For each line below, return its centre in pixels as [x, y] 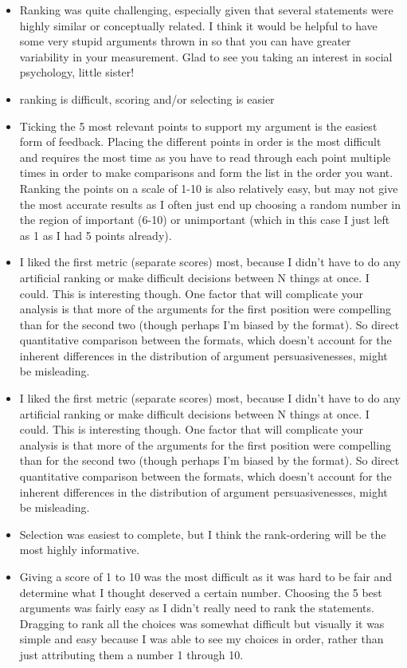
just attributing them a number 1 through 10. [131, 654]
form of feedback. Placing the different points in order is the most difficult [200, 141]
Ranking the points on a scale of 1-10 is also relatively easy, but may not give [209, 188]
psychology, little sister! [77, 72]
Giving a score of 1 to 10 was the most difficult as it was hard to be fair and [206, 576]
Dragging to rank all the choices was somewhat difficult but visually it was [202, 623]
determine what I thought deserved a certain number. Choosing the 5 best [201, 592]
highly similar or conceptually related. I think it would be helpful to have [198, 25]
